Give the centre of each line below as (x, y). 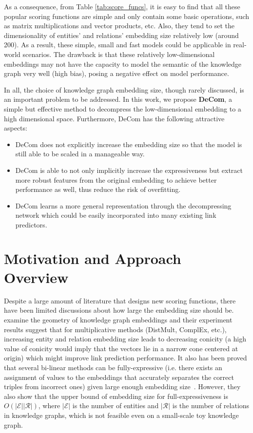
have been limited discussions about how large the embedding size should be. (119, 310)
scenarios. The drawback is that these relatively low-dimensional (119, 54)
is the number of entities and (116, 405)
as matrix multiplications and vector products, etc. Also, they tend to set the (119, 26)
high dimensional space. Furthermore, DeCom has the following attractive (114, 118)
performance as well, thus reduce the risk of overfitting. (98, 189)
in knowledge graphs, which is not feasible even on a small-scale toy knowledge (121, 415)
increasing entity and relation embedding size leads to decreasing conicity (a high (125, 339)
